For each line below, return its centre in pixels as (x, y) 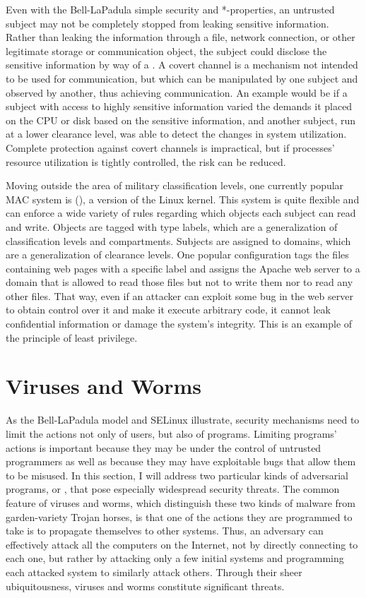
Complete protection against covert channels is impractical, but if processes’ (170, 147)
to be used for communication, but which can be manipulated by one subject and (182, 78)
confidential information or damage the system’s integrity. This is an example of (179, 324)
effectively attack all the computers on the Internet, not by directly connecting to (182, 544)
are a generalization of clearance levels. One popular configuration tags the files (177, 255)
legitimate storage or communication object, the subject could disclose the (166, 50)
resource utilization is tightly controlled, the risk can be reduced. (146, 161)
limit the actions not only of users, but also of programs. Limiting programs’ (171, 433)
